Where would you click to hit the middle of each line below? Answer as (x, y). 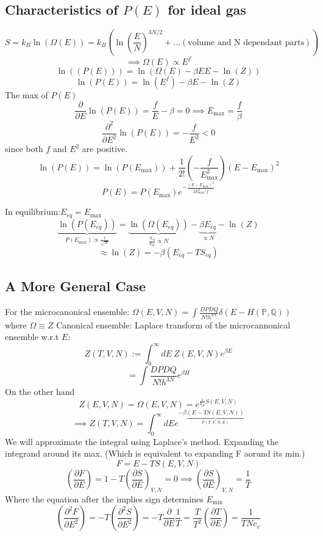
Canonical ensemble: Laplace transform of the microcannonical (173, 324)
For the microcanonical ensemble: (67, 311)
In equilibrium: (33, 212)
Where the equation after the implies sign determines (104, 498)
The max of (27, 94)
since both (24, 149)
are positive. (105, 149)
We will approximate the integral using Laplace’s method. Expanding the (142, 441)
